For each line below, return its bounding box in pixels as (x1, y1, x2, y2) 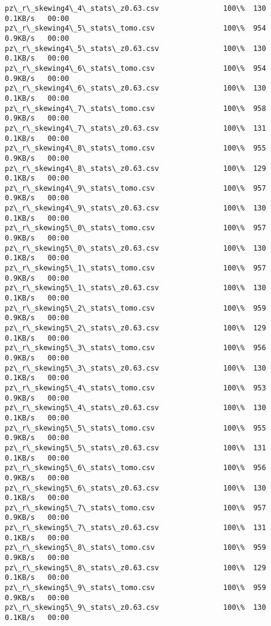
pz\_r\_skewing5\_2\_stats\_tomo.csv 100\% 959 (5, 303, 266, 312)
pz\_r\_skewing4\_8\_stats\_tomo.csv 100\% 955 (5, 144, 266, 153)
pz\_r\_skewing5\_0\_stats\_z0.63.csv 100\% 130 (5, 243, 266, 252)
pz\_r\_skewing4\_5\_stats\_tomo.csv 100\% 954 (5, 24, 266, 33)
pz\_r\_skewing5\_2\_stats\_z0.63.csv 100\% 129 (5, 324, 266, 332)
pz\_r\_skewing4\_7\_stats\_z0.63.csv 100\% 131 (5, 124, 266, 133)
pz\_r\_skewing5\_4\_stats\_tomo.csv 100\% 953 (5, 383, 266, 392)
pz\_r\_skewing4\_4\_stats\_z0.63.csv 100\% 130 (5, 4, 266, 13)
